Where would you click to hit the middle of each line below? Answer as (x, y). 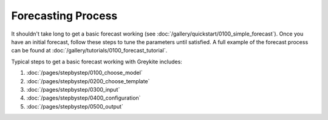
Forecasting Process (64, 16)
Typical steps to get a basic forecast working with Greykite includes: (97, 62)
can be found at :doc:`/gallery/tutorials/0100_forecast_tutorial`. (89, 51)
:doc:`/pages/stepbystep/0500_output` (75, 106)
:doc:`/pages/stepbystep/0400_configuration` (84, 98)
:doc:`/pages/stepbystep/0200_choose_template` (88, 81)
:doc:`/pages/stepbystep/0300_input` (73, 89)
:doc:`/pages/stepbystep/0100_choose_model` (84, 73)
